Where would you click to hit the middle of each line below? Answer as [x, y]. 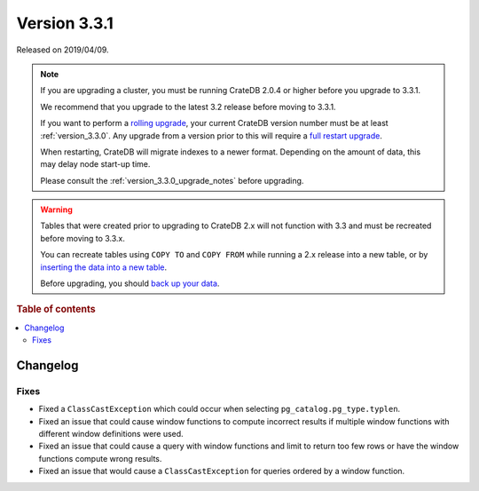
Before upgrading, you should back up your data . [130, 283]
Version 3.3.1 [65, 23]
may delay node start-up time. [95, 164]
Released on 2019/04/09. [63, 50]
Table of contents [56, 309]
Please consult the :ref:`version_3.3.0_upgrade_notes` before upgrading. [172, 180]
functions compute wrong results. [100, 458]
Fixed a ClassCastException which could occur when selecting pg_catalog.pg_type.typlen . [220, 409]
